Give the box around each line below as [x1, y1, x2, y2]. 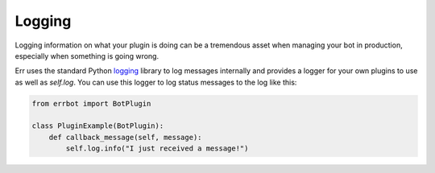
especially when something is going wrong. [14, 51, 159, 60]
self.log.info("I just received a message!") [65, 144, 249, 153]
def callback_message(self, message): [48, 133, 202, 142]
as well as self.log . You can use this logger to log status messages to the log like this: [14, 77, 297, 87]
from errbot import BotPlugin [31, 99, 151, 108]
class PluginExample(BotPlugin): [31, 122, 164, 130]
